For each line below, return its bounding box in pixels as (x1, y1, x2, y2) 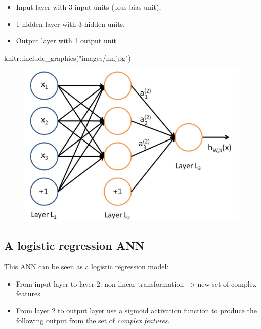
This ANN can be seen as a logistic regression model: (4, 261, 169, 272)
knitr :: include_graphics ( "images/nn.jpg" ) (4, 52, 131, 63)
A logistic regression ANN (4, 238, 145, 253)
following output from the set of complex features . (16, 315, 170, 325)
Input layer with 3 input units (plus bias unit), (16, 2, 161, 12)
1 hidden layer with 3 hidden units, (16, 18, 125, 29)
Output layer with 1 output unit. (16, 35, 118, 46)
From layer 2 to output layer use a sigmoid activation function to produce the (16, 305, 257, 315)
